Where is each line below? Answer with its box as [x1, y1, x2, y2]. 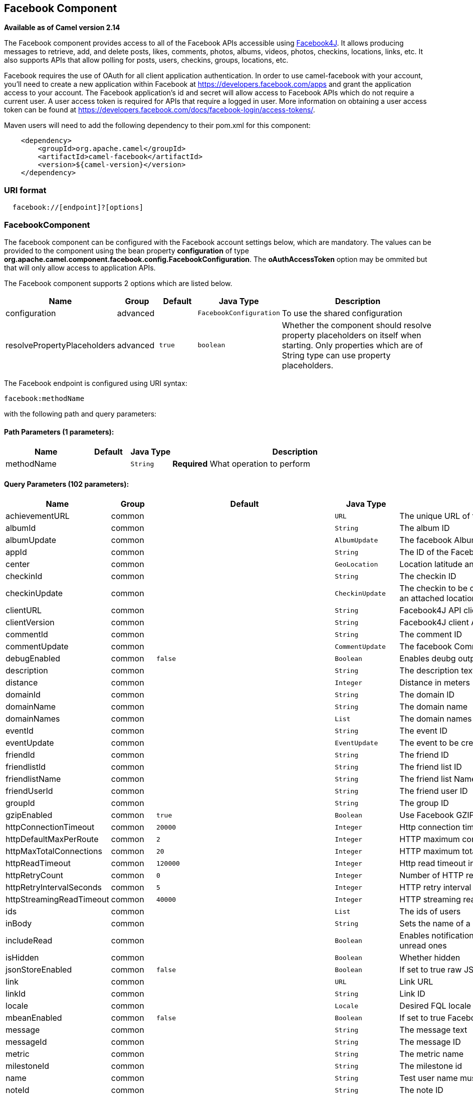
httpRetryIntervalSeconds [6, 882, 102, 893]
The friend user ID [399, 786, 468, 796]
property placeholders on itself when [282, 330, 421, 340]
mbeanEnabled [6, 1013, 62, 1023]
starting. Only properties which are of [282, 340, 423, 350]
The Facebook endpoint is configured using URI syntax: [4, 378, 187, 387]
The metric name [399, 1049, 464, 1059]
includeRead [6, 935, 53, 946]
